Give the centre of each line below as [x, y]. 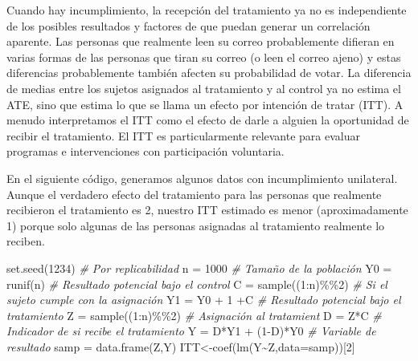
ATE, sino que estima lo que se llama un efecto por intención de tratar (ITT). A [205, 104]
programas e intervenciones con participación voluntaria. [145, 151]
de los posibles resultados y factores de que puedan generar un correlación [189, 25]
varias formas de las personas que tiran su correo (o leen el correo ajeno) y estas [204, 57]
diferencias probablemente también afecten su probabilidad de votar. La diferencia [209, 73]
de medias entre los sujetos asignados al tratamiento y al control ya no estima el [204, 88]
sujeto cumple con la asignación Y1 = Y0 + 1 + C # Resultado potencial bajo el [204, 300]
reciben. [26, 241]
